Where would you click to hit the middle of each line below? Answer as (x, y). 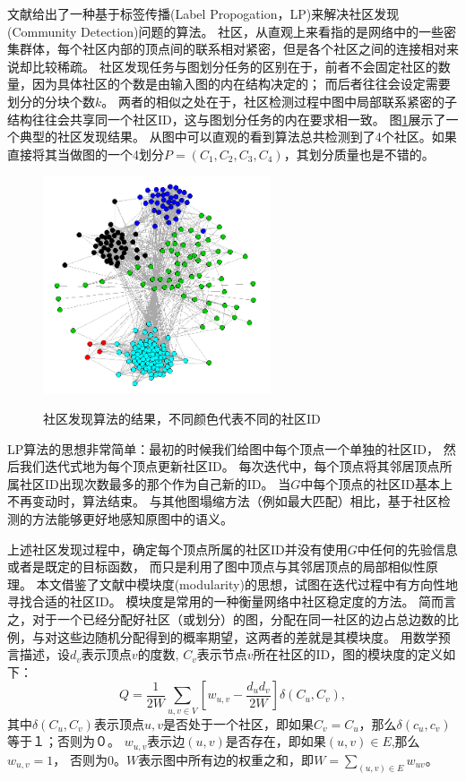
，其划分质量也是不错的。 (359, 154)
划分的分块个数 (51, 101)
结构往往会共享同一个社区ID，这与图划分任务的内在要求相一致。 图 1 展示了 (227, 119)
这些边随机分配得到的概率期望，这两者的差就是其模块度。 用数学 (247, 636)
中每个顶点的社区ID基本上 (376, 483)
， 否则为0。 (90, 759)
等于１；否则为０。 (64, 741)
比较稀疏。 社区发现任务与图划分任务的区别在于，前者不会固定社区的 (235, 66)
